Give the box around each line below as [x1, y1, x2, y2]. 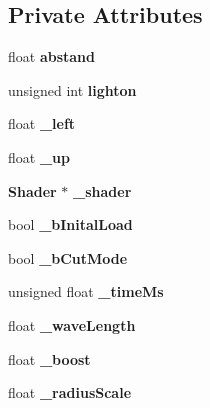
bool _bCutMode [8, 247, 128, 268]
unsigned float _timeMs [8, 281, 164, 302]
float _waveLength [8, 314, 136, 335]
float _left [8, 113, 76, 134]
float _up [8, 146, 70, 167]
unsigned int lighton [8, 79, 137, 100]
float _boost [8, 348, 91, 369]
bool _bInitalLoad [8, 214, 133, 235]
